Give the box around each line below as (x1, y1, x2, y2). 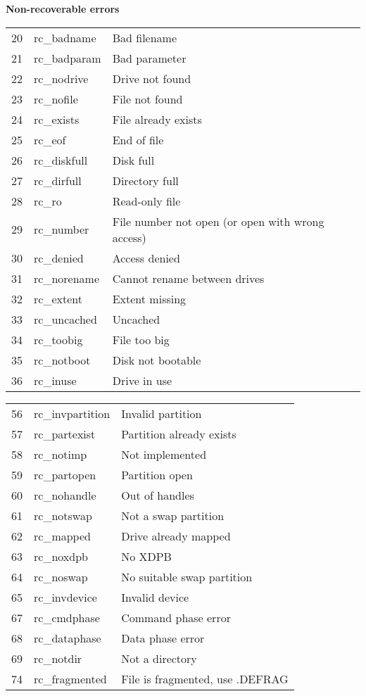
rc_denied (34, 249, 84, 266)
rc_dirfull (34, 172, 82, 189)
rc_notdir (34, 650, 82, 666)
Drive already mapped (121, 527, 231, 544)
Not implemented (121, 445, 207, 462)
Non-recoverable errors (6, 1, 120, 15)
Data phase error (121, 629, 205, 646)
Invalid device (121, 588, 189, 605)
